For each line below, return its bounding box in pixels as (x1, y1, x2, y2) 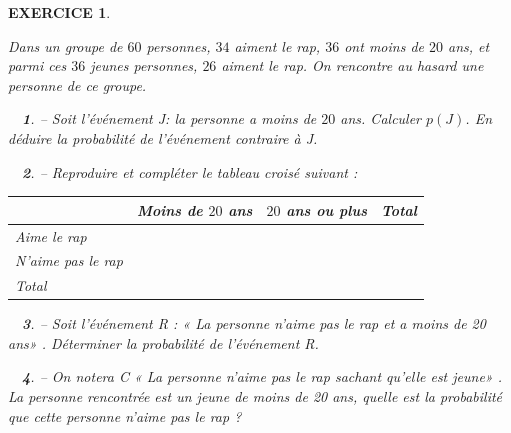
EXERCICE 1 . (8, 2, 111, 22)
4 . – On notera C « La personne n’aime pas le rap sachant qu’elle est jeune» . (22, 366, 503, 387)
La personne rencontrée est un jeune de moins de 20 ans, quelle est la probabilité (8, 386, 503, 407)
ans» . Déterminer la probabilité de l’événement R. (8, 332, 319, 353)
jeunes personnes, (90, 55, 198, 76)
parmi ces (8, 55, 67, 76)
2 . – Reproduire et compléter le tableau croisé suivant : (22, 161, 358, 182)
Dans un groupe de (8, 35, 123, 56)
